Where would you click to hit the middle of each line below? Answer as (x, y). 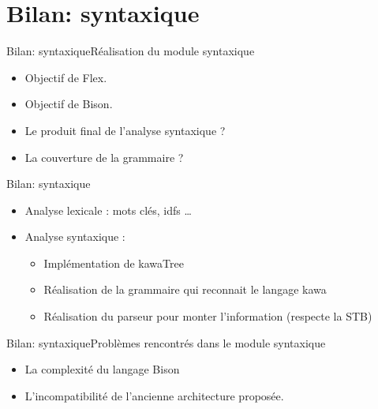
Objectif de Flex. (66, 77)
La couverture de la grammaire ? (104, 157)
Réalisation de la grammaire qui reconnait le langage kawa (185, 289)
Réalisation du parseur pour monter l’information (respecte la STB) (208, 316)
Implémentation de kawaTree (114, 263)
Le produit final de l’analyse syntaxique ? (125, 130)
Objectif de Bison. (69, 104)
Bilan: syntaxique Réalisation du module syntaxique (131, 51)
